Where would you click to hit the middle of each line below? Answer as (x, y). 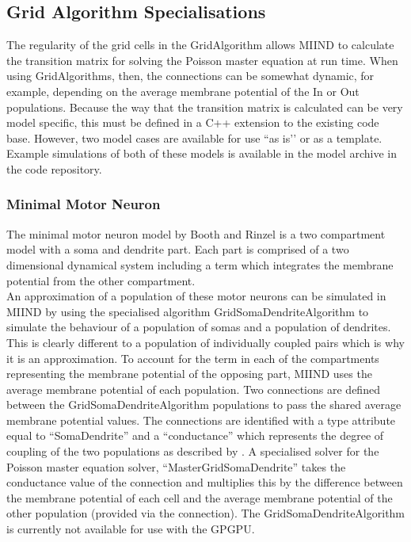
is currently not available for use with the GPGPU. (131, 529)
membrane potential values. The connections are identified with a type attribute (201, 420)
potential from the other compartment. (101, 280)
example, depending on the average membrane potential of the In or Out (183, 91)
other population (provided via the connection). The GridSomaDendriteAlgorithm (206, 513)
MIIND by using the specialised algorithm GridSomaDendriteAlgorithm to (188, 311)
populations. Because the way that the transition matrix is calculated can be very (205, 107)
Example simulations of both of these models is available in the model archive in (202, 153)
